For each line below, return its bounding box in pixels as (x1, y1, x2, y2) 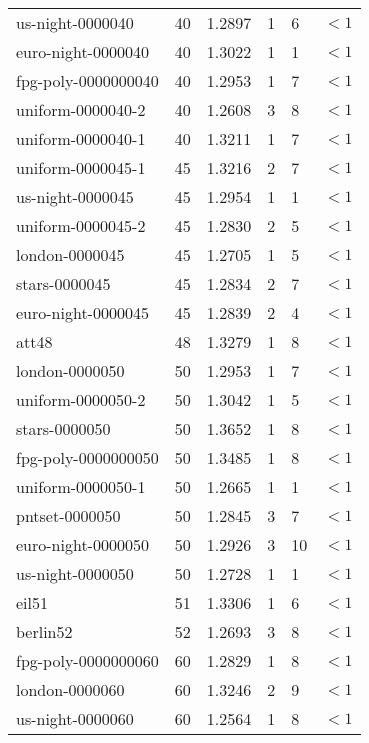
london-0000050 (16, 359, 125, 382)
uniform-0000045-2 (16, 214, 146, 237)
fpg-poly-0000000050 (16, 446, 159, 469)
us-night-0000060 (16, 707, 134, 730)
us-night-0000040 (16, 11, 134, 34)
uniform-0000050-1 (16, 475, 146, 498)
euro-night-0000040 (16, 40, 149, 63)
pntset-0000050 (16, 504, 121, 527)
